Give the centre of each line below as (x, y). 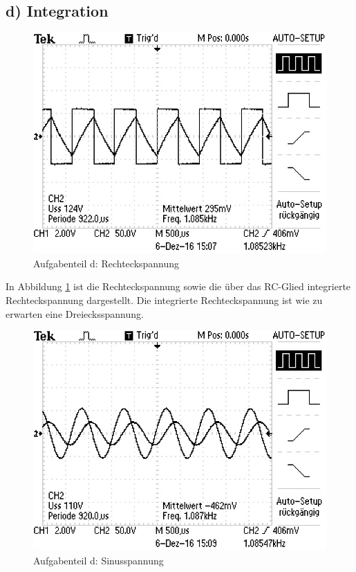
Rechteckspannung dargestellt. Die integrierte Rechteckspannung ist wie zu (164, 300)
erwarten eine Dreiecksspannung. (75, 313)
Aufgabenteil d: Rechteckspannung (106, 263)
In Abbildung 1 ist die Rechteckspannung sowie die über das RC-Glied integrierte (178, 286)
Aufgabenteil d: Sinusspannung (99, 560)
